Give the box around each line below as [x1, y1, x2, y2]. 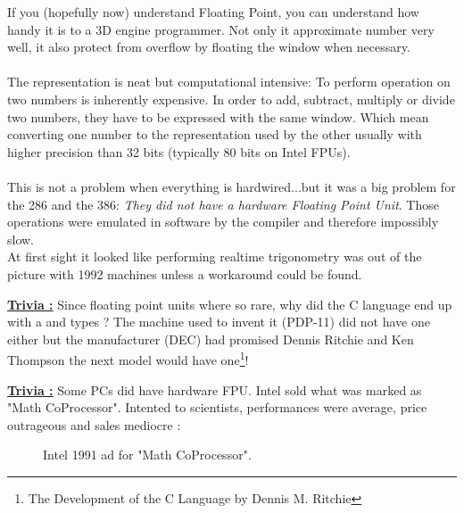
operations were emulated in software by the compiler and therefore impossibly [7, 212, 439, 231]
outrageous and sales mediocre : [7, 415, 181, 434]
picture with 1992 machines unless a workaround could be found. [7, 264, 362, 283]
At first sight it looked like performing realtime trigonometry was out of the [7, 247, 422, 266]
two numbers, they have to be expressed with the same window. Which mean [7, 107, 429, 126]
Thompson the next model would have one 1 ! [7, 348, 249, 368]
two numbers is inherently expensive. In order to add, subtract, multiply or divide [7, 89, 455, 108]
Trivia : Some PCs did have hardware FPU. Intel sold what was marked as [7, 380, 422, 399]
